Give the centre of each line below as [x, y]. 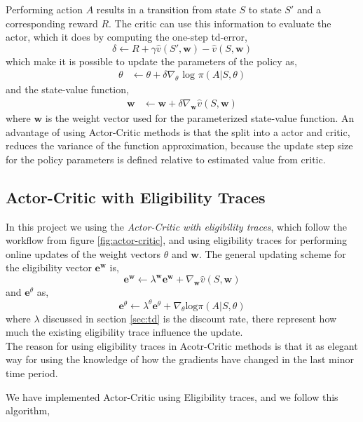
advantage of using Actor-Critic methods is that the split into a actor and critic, [178, 131]
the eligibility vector [49, 267]
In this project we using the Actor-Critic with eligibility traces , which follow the [177, 226]
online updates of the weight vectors [83, 253]
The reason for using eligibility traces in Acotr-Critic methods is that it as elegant [182, 345]
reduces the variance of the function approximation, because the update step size [179, 145]
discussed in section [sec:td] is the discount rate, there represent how [190, 318]
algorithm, [28, 410]
